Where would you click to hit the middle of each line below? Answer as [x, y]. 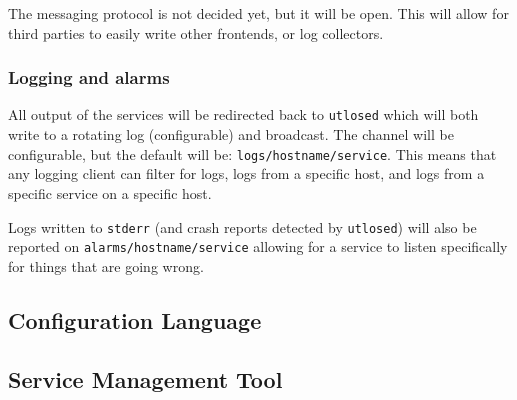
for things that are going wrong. [106, 265]
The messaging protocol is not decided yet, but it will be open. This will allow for [258, 13]
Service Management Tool [145, 378]
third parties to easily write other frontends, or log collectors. [196, 32]
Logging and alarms [89, 77]
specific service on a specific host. [110, 192]
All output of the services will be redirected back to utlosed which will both [243, 114]
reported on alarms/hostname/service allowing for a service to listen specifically [258, 246]
